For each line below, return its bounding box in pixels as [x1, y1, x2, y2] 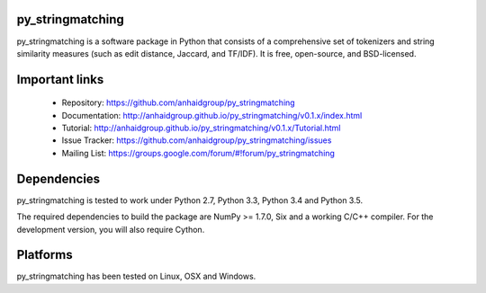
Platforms [16, 247, 73, 262]
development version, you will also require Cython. [16, 224, 205, 235]
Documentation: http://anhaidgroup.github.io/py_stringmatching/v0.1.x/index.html [61, 110, 363, 120]
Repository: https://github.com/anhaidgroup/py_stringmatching [61, 97, 296, 108]
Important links [16, 72, 104, 87]
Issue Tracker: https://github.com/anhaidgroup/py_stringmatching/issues [61, 135, 332, 146]
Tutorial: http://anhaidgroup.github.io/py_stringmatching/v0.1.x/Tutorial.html [61, 122, 341, 134]
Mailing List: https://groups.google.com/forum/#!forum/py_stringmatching [61, 147, 335, 158]
